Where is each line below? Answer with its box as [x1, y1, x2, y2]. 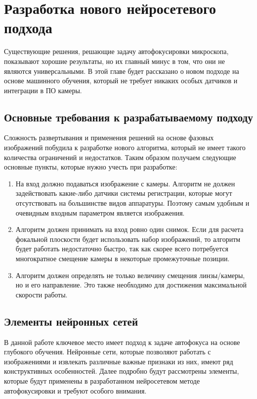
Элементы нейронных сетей [4, 313, 138, 329]
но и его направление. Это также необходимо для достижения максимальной [15, 280, 247, 290]
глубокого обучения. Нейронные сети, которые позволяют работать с [4, 346, 211, 357]
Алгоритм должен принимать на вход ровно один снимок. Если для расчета [15, 224, 244, 234]
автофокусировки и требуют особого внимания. [4, 385, 147, 396]
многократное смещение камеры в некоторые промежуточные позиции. [15, 253, 230, 264]
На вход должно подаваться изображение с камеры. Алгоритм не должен [15, 178, 235, 188]
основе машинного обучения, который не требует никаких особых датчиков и [4, 75, 238, 86]
